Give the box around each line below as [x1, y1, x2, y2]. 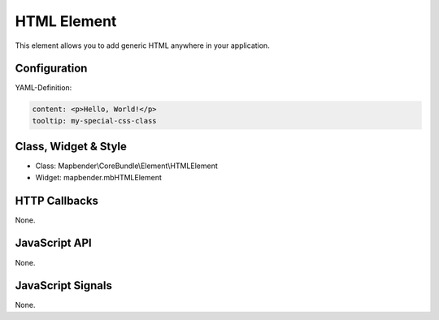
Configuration [15, 62, 88, 76]
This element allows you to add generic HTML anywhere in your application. [15, 41, 270, 50]
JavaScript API [15, 236, 93, 250]
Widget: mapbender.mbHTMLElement [35, 172, 163, 182]
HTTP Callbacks [15, 193, 99, 207]
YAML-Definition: [15, 83, 72, 93]
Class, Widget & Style [15, 140, 128, 154]
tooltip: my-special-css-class [32, 116, 158, 125]
